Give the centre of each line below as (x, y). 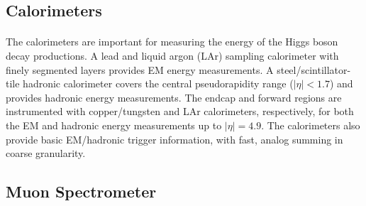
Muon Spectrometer (81, 191)
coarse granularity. (46, 153)
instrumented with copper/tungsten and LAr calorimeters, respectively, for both (180, 111)
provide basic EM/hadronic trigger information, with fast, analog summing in (174, 139)
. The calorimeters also (311, 125)
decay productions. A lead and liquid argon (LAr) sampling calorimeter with (172, 55)
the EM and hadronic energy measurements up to (114, 125)
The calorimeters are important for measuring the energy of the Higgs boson (172, 42)
